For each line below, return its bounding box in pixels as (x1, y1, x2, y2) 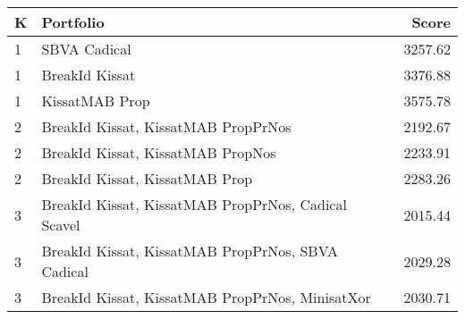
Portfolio (41, 12, 105, 32)
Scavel (41, 214, 80, 235)
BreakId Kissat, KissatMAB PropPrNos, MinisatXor (41, 287, 371, 307)
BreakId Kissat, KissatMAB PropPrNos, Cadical (41, 194, 347, 214)
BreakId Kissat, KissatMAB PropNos (41, 142, 276, 163)
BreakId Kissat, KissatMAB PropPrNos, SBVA (41, 240, 338, 261)
